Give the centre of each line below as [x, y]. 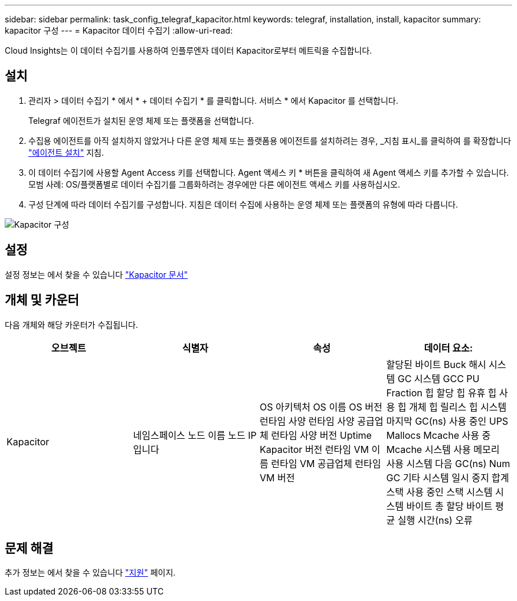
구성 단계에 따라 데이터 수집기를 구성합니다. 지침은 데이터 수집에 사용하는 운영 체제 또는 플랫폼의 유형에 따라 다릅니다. [243, 204]
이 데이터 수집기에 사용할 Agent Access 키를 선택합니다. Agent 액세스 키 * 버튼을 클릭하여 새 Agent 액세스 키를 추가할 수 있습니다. [269, 172]
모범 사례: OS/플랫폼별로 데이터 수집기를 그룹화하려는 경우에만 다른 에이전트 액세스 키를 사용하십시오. [214, 184]
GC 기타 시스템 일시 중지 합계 [448, 477]
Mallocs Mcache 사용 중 [439, 435]
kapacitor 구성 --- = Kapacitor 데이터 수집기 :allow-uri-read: [119, 30]
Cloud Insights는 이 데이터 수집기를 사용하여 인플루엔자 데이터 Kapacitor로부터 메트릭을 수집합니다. [189, 50]
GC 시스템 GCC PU [439, 378]
